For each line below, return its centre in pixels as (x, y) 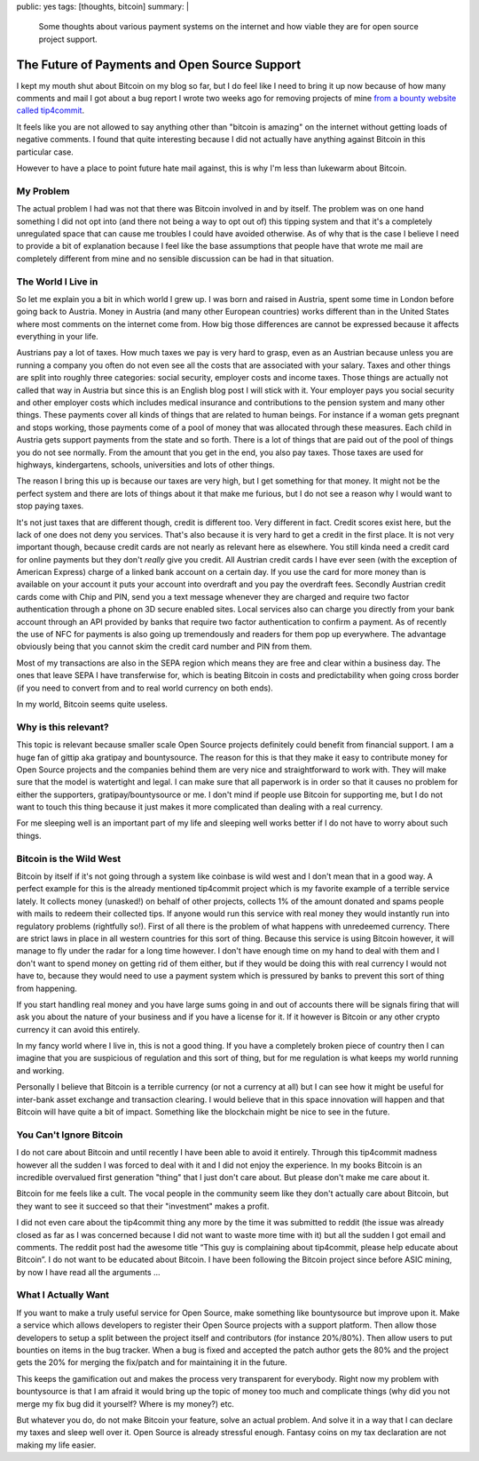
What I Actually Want (63, 1295)
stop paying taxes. (50, 506)
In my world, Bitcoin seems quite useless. (92, 704)
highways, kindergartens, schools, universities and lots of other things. (145, 464)
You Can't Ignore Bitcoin (70, 1135)
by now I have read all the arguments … (88, 1272)
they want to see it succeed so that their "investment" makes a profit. (143, 1206)
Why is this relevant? (63, 727)
